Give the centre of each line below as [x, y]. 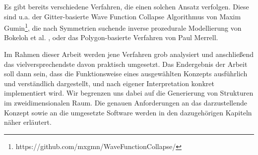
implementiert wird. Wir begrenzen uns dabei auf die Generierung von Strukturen [129, 93]
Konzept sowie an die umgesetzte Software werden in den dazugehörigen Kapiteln [128, 112]
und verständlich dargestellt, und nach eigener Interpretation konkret [109, 83]
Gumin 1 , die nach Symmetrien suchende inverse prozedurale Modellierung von [123, 27]
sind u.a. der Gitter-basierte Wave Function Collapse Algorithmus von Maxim [123, 16]
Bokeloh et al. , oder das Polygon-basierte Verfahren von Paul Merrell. [111, 37]
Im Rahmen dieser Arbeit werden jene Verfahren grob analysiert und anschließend [129, 54]
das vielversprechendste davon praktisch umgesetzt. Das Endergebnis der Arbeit [126, 64]
